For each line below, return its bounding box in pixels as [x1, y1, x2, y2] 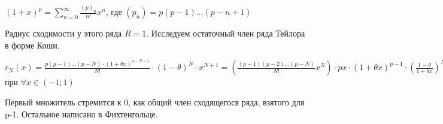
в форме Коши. [5, 38, 60, 51]
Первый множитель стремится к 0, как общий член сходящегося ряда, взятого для [5, 95, 305, 108]
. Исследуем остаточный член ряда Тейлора [146, 27, 305, 40]
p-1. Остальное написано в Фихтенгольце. [5, 107, 158, 120]
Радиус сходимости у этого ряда [5, 27, 122, 40]
